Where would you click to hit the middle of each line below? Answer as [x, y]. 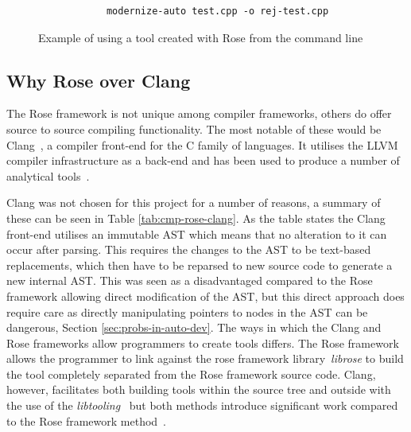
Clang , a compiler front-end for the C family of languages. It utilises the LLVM [202, 144]
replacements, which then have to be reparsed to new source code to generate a [200, 265]
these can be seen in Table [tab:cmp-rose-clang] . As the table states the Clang [196, 218]
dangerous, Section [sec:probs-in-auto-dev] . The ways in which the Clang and [194, 327]
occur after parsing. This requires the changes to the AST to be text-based [189, 249]
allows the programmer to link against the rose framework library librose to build [205, 358]
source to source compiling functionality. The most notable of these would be [194, 128]
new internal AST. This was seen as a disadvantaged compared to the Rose [190, 280]
